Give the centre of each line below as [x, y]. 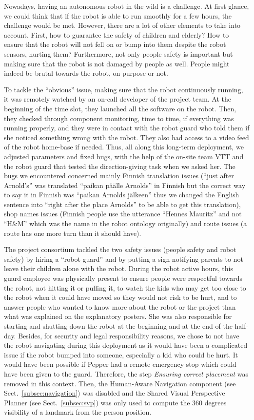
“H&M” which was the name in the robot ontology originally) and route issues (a [126, 223]
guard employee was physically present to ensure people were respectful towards [123, 278]
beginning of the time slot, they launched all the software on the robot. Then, [120, 108]
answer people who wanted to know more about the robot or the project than [120, 306]
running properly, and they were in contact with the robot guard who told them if [127, 128]
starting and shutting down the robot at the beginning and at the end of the [118, 326]
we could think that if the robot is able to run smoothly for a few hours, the [118, 15]
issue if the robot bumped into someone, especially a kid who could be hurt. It [121, 354]
